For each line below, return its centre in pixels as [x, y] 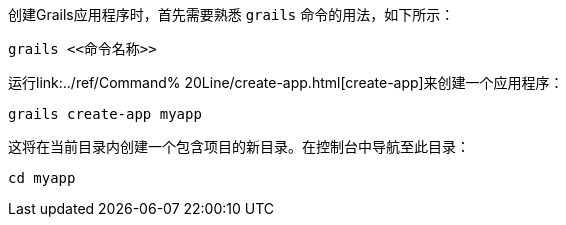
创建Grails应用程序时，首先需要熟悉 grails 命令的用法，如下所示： [231, 14]
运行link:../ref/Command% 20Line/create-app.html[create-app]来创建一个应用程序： [286, 82]
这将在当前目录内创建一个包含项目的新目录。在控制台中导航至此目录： [239, 146]
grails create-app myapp [105, 114]
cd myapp [42, 178]
